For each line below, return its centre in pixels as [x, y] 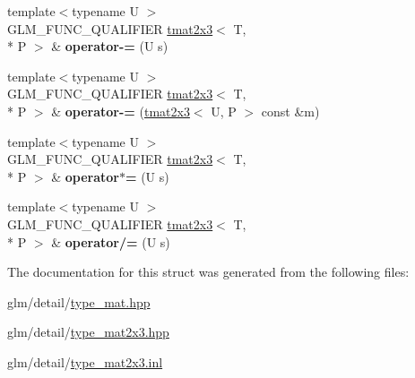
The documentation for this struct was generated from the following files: [208, 272]
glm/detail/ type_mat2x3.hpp [88, 332]
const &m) [290, 111]
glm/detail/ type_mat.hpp [79, 301]
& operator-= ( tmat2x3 [121, 111]
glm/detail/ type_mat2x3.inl [85, 361]
